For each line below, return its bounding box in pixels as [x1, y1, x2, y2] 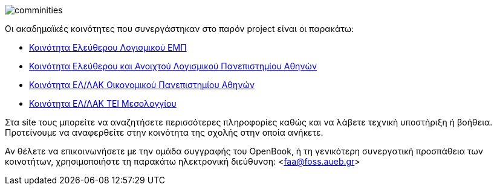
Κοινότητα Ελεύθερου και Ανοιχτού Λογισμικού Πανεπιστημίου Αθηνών [29, 61, 317, 71]
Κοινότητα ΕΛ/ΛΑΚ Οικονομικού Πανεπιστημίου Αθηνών [29, 80, 255, 90]
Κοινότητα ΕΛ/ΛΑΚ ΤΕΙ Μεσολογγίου [29, 98, 177, 109]
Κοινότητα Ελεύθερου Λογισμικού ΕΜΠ [29, 42, 187, 52]
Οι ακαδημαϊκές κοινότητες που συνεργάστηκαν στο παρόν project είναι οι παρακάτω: [5, 24, 354, 34]
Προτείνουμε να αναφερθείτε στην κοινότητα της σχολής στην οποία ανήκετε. [5, 127, 323, 138]
